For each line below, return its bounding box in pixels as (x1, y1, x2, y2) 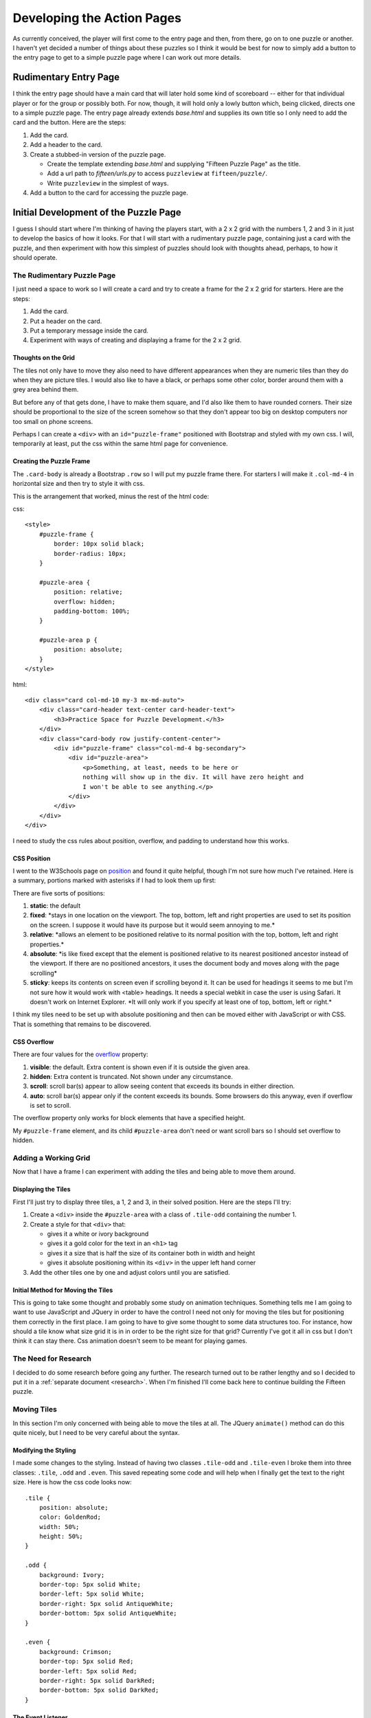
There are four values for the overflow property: (12, 1050, 148, 1058)
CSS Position (12, 854, 51, 862)
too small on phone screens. (12, 417, 93, 425)
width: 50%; (38, 1523, 80, 1530)
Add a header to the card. (30, 141, 103, 149)
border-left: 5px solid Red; (38, 1667, 137, 1675)
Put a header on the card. (30, 317, 102, 325)
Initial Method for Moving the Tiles (12, 1286, 113, 1294)
